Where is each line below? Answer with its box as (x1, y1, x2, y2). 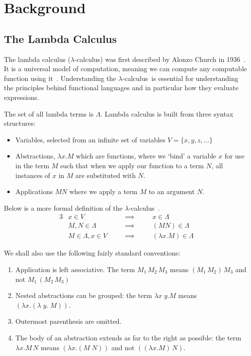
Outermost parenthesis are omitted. (15, 316, 122, 326)
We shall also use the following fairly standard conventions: (4, 248, 180, 258)
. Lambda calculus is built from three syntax (100, 108, 233, 119)
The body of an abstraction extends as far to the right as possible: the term (15, 332, 241, 342)
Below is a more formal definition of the (4, 202, 123, 213)
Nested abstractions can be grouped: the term (15, 290, 152, 300)
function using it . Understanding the (4, 73, 116, 83)
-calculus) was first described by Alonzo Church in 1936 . (74, 54, 246, 64)
